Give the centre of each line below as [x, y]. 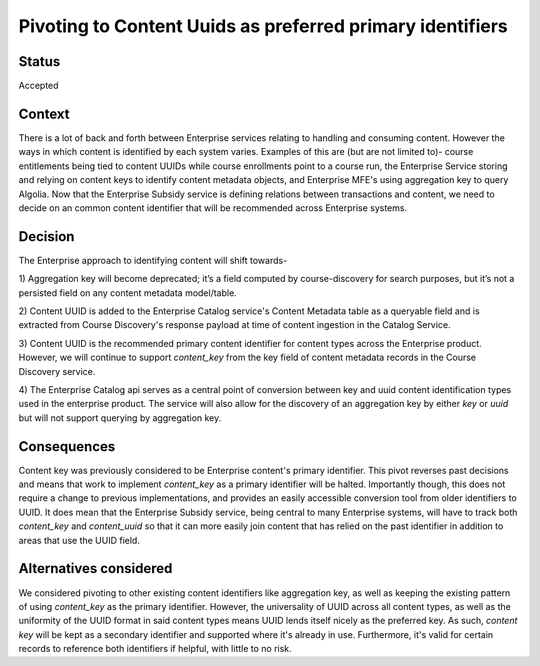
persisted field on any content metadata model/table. [127, 292]
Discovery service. [57, 371]
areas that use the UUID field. [79, 540]
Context [44, 113]
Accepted [38, 86]
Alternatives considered [95, 568]
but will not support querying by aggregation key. [120, 417]
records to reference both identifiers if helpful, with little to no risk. [155, 649]
